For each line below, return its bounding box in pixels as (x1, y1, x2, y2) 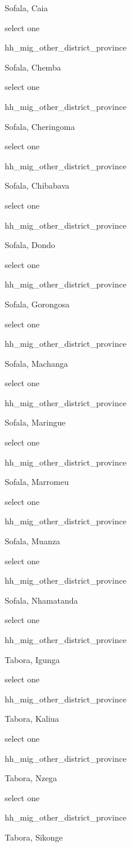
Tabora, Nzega (5, 772, 58, 784)
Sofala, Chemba (5, 61, 61, 73)
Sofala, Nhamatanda (5, 594, 78, 606)
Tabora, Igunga (5, 653, 60, 665)
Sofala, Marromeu (5, 476, 69, 488)
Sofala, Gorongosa (5, 297, 70, 310)
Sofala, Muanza (5, 535, 61, 547)
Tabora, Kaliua (5, 712, 59, 725)
